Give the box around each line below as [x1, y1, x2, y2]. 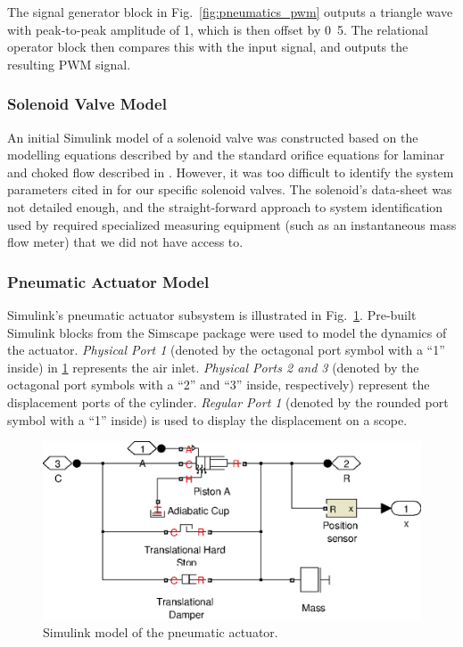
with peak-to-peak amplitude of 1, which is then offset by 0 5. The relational [7, 20, 428, 38]
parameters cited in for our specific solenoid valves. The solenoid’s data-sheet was [7, 180, 452, 199]
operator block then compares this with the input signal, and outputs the [7, 37, 409, 56]
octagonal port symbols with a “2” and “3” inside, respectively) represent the [7, 375, 430, 394]
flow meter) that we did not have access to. [7, 233, 244, 251]
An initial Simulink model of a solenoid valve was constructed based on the [7, 127, 418, 146]
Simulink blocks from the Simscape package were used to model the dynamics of [7, 323, 447, 341]
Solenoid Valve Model [7, 93, 167, 115]
